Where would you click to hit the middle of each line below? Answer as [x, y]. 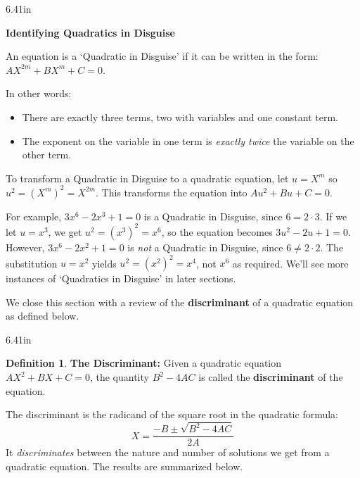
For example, [34, 216]
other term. [47, 155]
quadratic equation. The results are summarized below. [124, 466]
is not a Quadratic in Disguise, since [205, 247]
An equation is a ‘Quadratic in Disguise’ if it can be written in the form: [162, 56]
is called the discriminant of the [271, 377]
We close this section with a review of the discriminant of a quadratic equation [180, 302]
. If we [333, 216]
